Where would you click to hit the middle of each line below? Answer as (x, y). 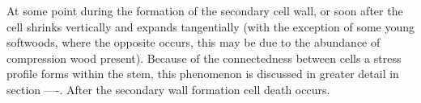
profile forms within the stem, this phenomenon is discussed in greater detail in (203, 74)
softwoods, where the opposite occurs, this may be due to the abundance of (193, 42)
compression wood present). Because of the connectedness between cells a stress (204, 58)
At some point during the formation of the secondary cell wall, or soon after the (205, 10)
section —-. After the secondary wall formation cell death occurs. (168, 89)
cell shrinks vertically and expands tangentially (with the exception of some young (211, 26)
